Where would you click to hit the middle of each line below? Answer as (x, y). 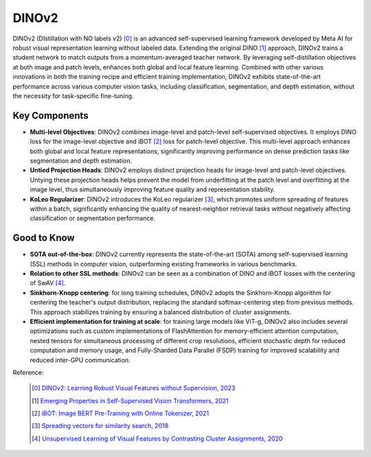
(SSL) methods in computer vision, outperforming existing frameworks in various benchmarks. (164, 263)
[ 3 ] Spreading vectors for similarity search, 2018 (100, 426)
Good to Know (44, 238)
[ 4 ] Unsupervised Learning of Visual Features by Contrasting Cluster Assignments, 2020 (157, 438)
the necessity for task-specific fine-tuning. (73, 95)
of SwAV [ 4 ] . (48, 283)
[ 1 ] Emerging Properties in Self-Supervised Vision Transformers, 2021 (131, 401)
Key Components (50, 116)
